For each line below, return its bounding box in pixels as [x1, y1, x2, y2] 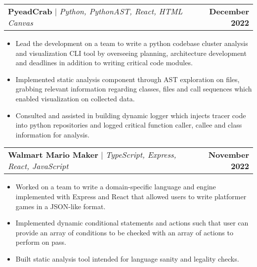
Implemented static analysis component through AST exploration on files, [15, 74, 240, 84]
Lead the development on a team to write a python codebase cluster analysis [15, 38, 248, 48]
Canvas [8, 17, 33, 28]
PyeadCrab [8, 5, 52, 17]
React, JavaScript [8, 160, 69, 172]
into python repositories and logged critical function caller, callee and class [15, 120, 242, 130]
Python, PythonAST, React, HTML [59, 5, 183, 17]
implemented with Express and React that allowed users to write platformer [15, 191, 247, 201]
